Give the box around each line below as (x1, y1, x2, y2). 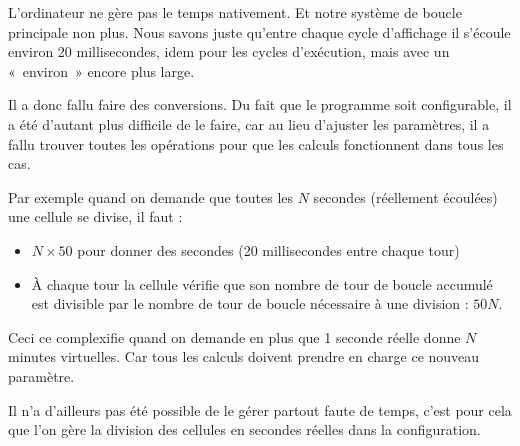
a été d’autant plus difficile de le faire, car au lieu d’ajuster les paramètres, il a (8, 113, 490, 134)
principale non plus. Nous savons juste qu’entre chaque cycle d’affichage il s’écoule (8, 21, 511, 42)
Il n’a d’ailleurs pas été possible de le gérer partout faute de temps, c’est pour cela (8, 399, 512, 420)
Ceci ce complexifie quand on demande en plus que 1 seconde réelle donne (8, 326, 461, 347)
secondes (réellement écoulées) (313, 186, 498, 207)
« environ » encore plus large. (8, 60, 195, 81)
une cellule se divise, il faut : (8, 206, 183, 227)
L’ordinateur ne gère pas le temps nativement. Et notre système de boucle (8, 2, 462, 22)
